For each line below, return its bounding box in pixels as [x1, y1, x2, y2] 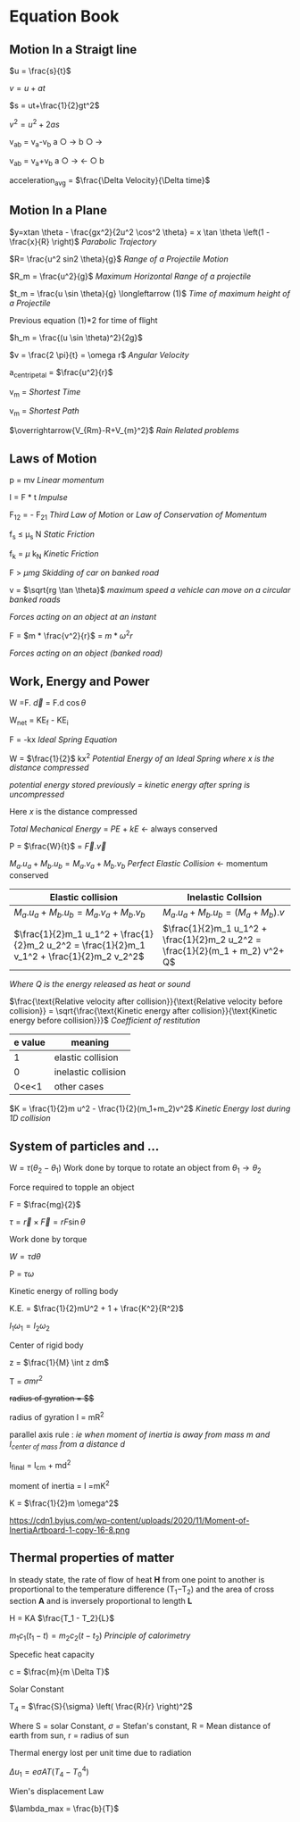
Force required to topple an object [9, 1182, 135, 1192]
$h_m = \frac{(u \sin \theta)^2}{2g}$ [9, 332, 143, 343]
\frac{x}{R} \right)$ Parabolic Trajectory [9, 236, 157, 247]
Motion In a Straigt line [9, 42, 137, 57]
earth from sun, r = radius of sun [9, 1730, 129, 1741]
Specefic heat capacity [9, 1650, 96, 1660]
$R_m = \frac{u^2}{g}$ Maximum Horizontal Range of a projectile [9, 271, 252, 281]
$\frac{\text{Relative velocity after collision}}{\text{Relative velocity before [9, 996, 283, 1007]
